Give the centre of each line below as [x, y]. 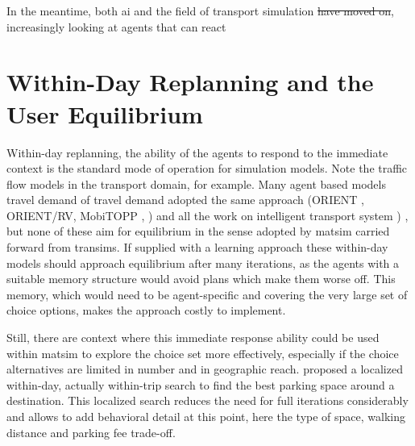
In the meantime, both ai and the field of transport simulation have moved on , [200, 10]
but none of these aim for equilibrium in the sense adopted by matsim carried [198, 231]
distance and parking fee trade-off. [91, 432]
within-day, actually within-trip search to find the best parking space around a [201, 384]
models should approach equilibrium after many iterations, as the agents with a [203, 263]
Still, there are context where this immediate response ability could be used [193, 338]
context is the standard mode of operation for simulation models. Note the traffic [207, 168]
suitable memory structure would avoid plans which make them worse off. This [201, 279]
